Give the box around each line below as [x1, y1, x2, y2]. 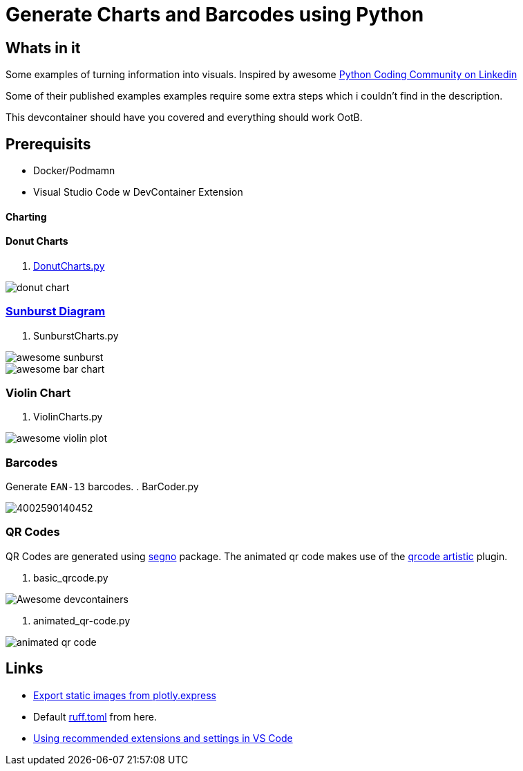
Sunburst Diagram [6, 304, 106, 319]
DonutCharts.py [33, 259, 105, 272]
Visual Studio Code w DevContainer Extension [33, 186, 243, 198]
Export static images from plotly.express [33, 689, 216, 701]
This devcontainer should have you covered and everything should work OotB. [6, 111, 363, 124]
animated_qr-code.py [33, 614, 131, 626]
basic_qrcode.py [33, 571, 108, 584]
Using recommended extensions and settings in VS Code [33, 732, 293, 744]
